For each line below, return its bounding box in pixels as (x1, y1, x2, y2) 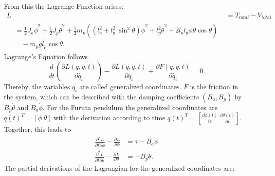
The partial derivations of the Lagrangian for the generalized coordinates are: (4, 163, 235, 173)
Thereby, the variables (4, 81, 70, 92)
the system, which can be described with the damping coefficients (4, 92, 199, 102)
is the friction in (190, 81, 238, 92)
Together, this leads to (4, 124, 71, 134)
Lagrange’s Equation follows (4, 51, 88, 61)
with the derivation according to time (54, 112, 165, 123)
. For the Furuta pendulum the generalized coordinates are (42, 102, 218, 112)
